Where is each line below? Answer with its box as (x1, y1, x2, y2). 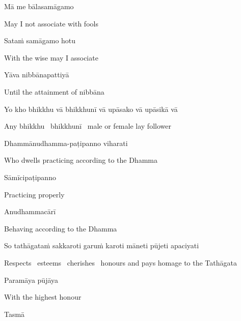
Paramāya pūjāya (4, 274, 59, 285)
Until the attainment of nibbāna (4, 86, 104, 97)
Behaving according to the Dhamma (4, 223, 117, 234)
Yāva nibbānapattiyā (4, 69, 69, 80)
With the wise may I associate (4, 52, 98, 63)
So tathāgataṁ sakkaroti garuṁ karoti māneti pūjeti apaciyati (4, 240, 199, 251)
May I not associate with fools (4, 18, 98, 28)
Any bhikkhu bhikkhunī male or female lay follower (4, 121, 171, 131)
